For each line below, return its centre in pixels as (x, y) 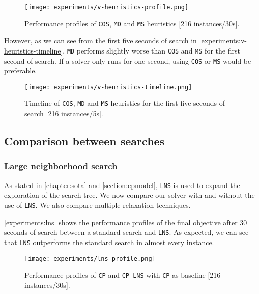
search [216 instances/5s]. (64, 113)
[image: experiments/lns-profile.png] (90, 259)
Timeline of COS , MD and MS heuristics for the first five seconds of (125, 103)
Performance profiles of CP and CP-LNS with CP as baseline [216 (123, 275)
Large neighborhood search (61, 166)
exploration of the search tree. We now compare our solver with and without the (129, 195)
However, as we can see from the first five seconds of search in (100, 41)
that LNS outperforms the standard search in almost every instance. (109, 242)
